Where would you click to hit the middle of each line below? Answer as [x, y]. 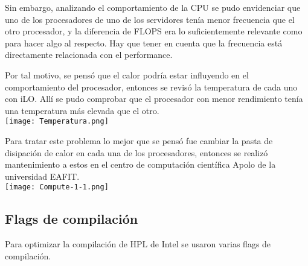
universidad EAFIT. [42, 176]
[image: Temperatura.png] [57, 122]
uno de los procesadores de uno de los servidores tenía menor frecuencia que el [150, 19]
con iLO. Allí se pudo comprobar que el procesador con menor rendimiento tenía [154, 99]
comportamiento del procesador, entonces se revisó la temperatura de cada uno [151, 87]
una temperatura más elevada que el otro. [82, 110]
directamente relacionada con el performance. [89, 55]
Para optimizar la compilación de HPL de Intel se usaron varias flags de [138, 244]
